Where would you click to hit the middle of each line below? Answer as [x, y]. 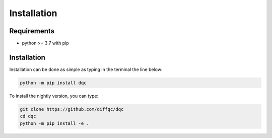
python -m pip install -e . [54, 123]
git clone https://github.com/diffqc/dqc [72, 109]
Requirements [32, 31]
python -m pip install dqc [53, 83]
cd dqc [28, 116]
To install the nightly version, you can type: [54, 96]
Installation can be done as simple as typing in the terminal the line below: [86, 69]
